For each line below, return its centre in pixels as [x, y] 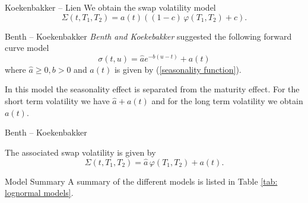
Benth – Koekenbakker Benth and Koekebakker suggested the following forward [148, 36]
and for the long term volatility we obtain [227, 100]
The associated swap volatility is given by [80, 152]
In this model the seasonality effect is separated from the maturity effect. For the [152, 89]
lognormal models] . [39, 193]
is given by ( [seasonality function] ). [178, 69]
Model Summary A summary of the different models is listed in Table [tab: [141, 181]
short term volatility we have [57, 100]
